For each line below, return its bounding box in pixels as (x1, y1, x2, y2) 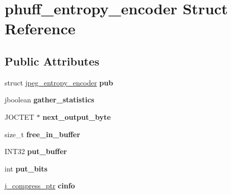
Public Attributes (5, 53, 100, 69)
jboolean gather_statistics (5, 94, 95, 105)
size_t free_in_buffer (5, 128, 80, 139)
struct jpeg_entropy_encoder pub (5, 77, 113, 88)
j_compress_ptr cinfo (5, 180, 75, 191)
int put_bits (5, 163, 48, 174)
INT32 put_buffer (5, 146, 67, 157)
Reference (5, 18, 76, 39)
